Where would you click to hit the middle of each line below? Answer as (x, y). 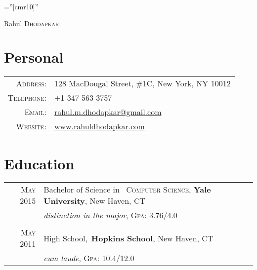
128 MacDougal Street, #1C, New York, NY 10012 (142, 83)
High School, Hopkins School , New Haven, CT (128, 238)
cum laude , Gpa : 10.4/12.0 (89, 258)
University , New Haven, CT (94, 201)
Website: (31, 126)
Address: (31, 83)
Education (39, 163)
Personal (34, 57)
